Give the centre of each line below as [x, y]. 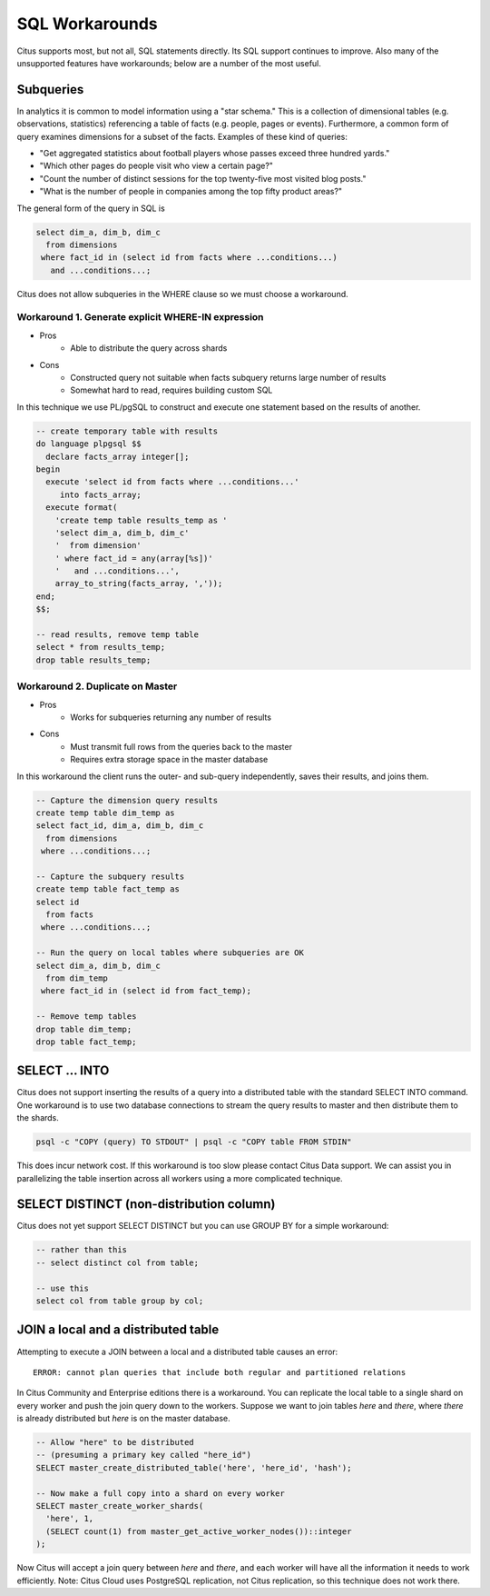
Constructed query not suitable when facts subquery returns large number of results [228, 378]
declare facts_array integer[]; [118, 456]
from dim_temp [77, 978]
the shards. [38, 1118]
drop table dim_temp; [84, 1029]
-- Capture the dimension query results [127, 800]
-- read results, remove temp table [118, 635]
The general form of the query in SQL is [91, 208]
